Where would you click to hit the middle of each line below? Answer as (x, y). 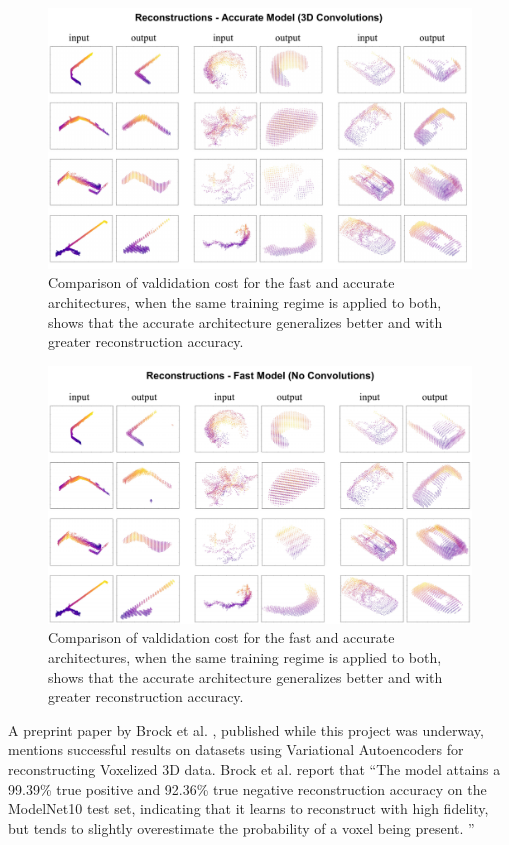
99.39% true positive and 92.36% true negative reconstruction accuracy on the (247, 788)
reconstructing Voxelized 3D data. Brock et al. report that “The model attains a (254, 768)
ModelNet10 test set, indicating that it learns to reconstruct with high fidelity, (248, 808)
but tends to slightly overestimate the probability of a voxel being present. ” (241, 827)
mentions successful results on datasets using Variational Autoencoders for (236, 749)
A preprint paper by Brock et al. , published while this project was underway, (246, 729)
